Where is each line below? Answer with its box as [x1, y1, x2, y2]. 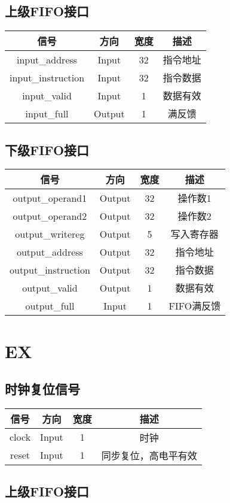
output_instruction [10, 262, 90, 277]
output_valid [22, 280, 78, 295]
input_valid [22, 88, 72, 102]
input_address [16, 52, 78, 66]
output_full [25, 298, 75, 313]
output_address [16, 244, 83, 259]
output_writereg [15, 226, 85, 241]
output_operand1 [13, 190, 87, 205]
